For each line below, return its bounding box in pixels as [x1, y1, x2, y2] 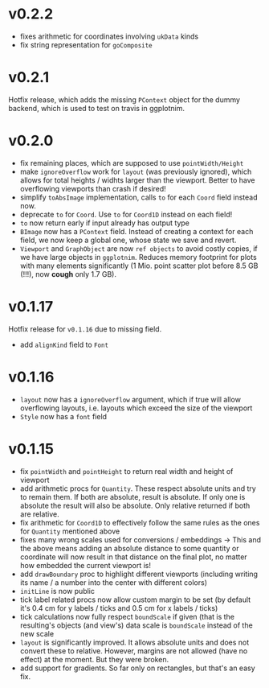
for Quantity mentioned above [19, 526, 120, 536]
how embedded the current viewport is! [19, 560, 151, 570]
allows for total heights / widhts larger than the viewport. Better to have [19, 175, 255, 185]
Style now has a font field [19, 411, 107, 421]
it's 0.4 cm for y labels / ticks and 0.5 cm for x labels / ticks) [19, 603, 218, 612]
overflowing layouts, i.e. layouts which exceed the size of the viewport [19, 403, 253, 413]
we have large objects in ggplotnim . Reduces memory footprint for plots [19, 252, 257, 262]
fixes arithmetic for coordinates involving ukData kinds [19, 31, 199, 41]
